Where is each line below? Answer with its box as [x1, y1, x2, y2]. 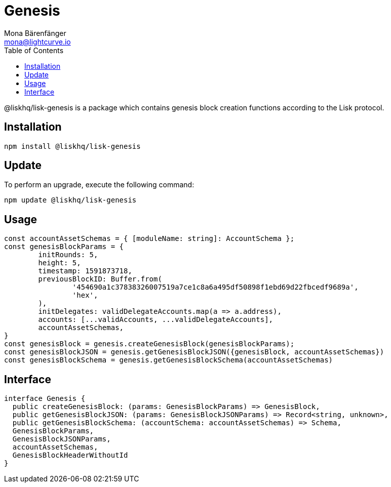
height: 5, [38, 259, 81, 267]
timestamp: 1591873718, [38, 267, 132, 275]
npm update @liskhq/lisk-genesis [4, 196, 137, 205]
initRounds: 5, [38, 251, 98, 259]
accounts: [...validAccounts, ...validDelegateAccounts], [38, 315, 273, 324]
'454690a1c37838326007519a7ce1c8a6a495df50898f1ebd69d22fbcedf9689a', [72, 283, 359, 292]
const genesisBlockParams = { [4, 242, 124, 251]
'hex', [72, 291, 98, 300]
